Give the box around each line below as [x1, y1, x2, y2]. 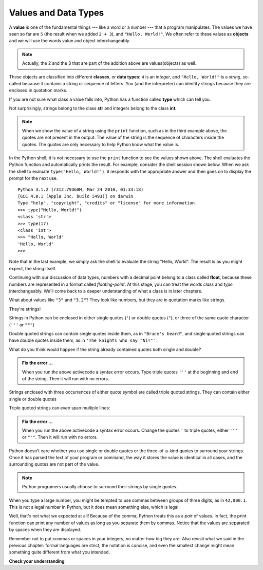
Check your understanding [9, 558, 65, 564]
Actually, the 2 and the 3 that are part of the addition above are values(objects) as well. [22, 60, 197, 66]
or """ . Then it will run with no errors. [22, 434, 98, 440]
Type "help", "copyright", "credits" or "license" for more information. [18, 200, 198, 206]
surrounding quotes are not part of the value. [9, 461, 99, 467]
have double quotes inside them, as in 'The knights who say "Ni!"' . [9, 337, 157, 343]
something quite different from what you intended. [9, 549, 110, 555]
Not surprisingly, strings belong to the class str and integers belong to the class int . [9, 105, 177, 111]
